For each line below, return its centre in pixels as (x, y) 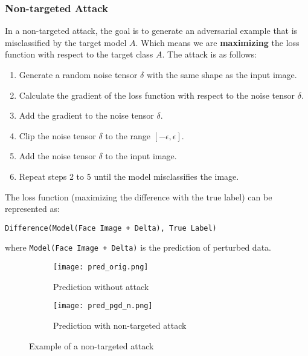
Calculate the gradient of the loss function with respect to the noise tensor (157, 95)
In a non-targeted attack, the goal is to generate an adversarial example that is (151, 31)
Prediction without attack (101, 286)
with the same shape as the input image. (222, 74)
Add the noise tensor (57, 156)
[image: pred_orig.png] (101, 267)
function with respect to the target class (79, 54)
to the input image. (141, 156)
